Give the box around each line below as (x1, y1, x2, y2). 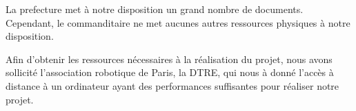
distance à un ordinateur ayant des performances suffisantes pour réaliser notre (6, 78, 339, 92)
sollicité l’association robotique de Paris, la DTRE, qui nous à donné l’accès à (6, 65, 334, 79)
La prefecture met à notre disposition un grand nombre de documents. (6, 2, 304, 16)
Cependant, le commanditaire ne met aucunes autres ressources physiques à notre (6, 15, 350, 29)
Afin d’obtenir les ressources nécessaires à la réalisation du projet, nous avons (6, 51, 333, 66)
